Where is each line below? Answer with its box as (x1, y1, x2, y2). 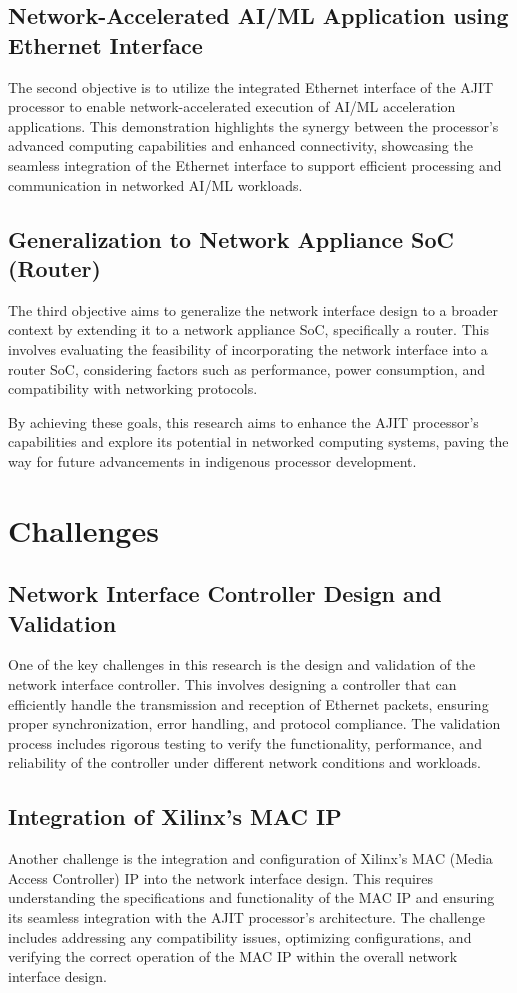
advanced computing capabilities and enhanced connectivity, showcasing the (8, 135, 473, 156)
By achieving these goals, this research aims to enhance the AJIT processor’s (8, 411, 479, 432)
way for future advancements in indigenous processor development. (8, 450, 417, 471)
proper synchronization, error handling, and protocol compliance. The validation (8, 713, 501, 734)
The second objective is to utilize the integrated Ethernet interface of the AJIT (8, 76, 494, 97)
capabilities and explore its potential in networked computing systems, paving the (8, 431, 509, 452)
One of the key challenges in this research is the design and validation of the (8, 654, 476, 675)
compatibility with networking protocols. (8, 378, 258, 399)
